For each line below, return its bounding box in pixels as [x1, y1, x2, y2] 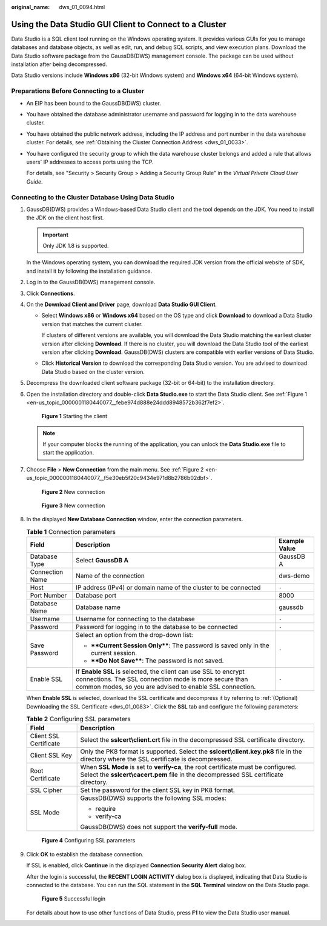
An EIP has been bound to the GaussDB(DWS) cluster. [26, 99, 162, 107]
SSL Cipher [30, 786, 62, 794]
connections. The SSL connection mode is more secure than [76, 675, 248, 684]
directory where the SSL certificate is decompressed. [80, 755, 233, 764]
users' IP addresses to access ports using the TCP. [26, 158, 154, 165]
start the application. [42, 449, 94, 456]
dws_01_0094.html [59, 4, 105, 10]
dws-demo [279, 571, 310, 580]
